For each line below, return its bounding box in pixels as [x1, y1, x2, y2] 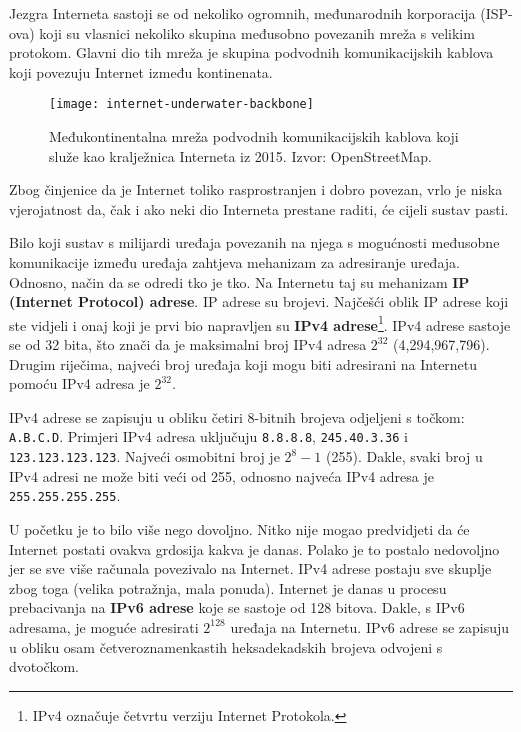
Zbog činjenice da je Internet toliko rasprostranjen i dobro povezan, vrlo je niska [9, 179, 503, 200]
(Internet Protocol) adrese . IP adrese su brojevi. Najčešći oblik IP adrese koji [9, 291, 509, 312]
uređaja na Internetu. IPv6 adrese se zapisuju [230, 616, 510, 637]
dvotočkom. [9, 656, 79, 677]
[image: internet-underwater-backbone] [49, 97, 314, 112]
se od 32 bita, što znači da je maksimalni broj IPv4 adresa [9, 334, 367, 355]
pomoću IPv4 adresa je [9, 373, 150, 394]
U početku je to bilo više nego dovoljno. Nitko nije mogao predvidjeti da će [9, 518, 470, 539]
